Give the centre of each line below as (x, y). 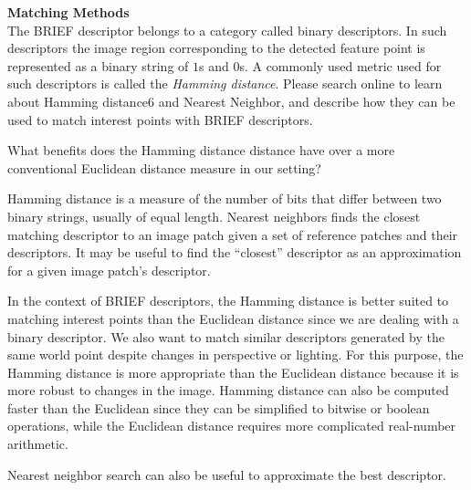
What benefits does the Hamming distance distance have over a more (201, 150)
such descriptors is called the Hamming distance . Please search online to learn (225, 83)
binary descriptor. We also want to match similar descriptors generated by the (226, 336)
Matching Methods (68, 12)
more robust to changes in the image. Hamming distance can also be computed (228, 390)
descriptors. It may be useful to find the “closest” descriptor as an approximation (235, 252)
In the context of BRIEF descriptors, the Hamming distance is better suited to (228, 301)
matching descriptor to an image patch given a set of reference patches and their (233, 234)
